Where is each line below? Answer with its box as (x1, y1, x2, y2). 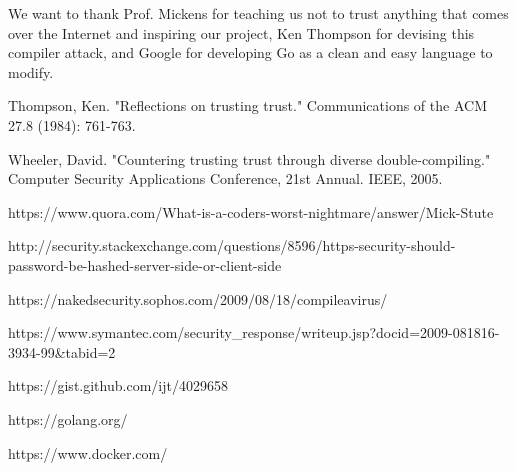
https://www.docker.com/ (8, 442, 168, 463)
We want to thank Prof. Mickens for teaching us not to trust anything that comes (8, 3, 509, 23)
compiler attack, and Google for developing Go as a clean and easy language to (8, 42, 493, 63)
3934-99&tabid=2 (8, 341, 116, 362)
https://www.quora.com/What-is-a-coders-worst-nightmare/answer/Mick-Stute (8, 201, 494, 222)
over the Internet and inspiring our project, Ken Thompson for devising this (8, 22, 475, 43)
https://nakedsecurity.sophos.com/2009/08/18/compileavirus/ (8, 288, 388, 309)
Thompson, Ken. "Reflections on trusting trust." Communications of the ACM (8, 95, 487, 116)
